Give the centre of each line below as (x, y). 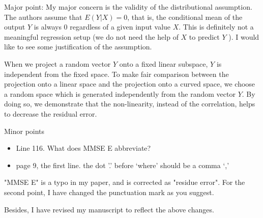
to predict (204, 36)
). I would (244, 36)
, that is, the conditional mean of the (185, 17)
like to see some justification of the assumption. (78, 47)
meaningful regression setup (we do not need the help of (91, 36)
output (15, 27)
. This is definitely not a (216, 27)
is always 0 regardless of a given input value (102, 27)
